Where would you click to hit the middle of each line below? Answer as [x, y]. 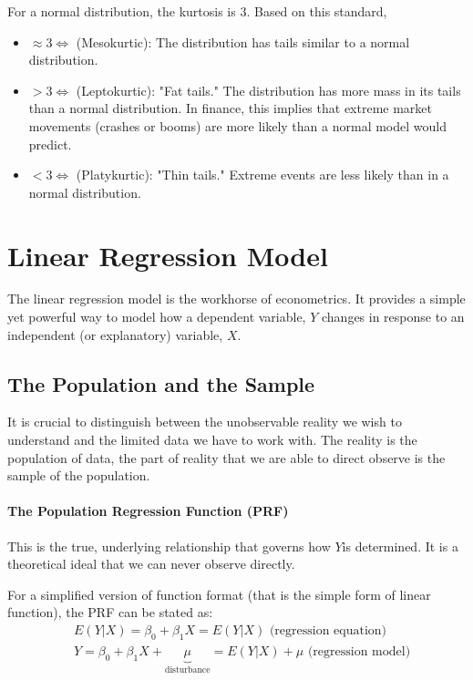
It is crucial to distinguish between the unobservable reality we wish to [205, 422]
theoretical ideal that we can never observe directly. [151, 564]
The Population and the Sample [161, 383]
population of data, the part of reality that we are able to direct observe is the [226, 457]
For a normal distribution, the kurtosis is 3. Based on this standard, [197, 11]
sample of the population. [79, 475]
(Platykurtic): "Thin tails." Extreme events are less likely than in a [262, 175]
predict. [50, 144]
